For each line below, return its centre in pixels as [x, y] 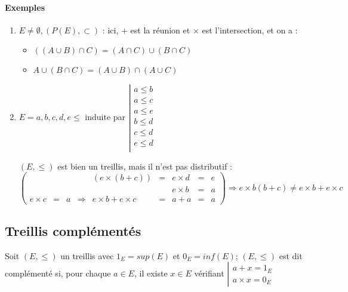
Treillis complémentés [73, 230]
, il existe [151, 273]
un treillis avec [87, 255]
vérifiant [209, 273]
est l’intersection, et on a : [250, 30]
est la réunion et [160, 30]
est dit [291, 255]
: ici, [110, 30]
